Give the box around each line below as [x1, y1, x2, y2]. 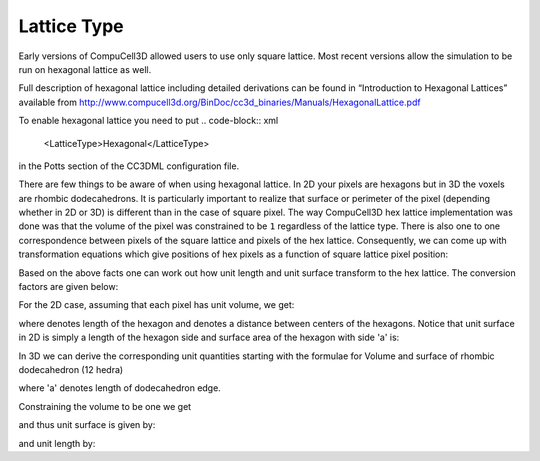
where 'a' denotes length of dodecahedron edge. [18, 382, 222, 394]
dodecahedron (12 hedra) [18, 363, 124, 375]
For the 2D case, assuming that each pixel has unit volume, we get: [18, 299, 295, 311]
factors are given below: [18, 281, 119, 293]
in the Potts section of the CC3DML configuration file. [18, 160, 240, 172]
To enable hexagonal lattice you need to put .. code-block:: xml [18, 115, 279, 127]
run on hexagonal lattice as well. [18, 63, 152, 75]
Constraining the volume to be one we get [18, 400, 192, 412]
